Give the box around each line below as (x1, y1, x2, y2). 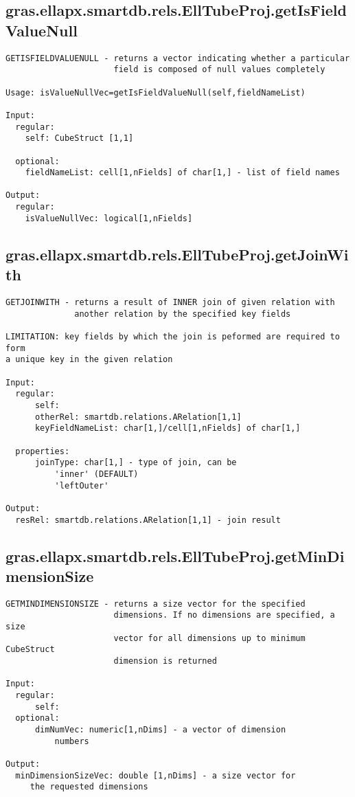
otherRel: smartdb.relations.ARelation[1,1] (34, 412, 242, 422)
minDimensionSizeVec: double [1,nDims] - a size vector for (15, 770, 296, 781)
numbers (54, 736, 89, 746)
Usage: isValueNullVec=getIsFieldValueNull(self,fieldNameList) (5, 87, 306, 98)
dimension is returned (113, 656, 217, 666)
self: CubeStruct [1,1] (25, 133, 134, 144)
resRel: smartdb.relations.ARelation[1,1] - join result (15, 515, 281, 525)
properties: (15, 446, 70, 456)
